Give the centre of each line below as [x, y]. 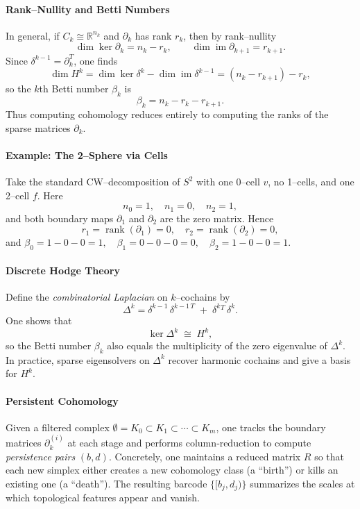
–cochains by [203, 296]
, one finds [96, 60]
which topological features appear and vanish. [103, 498]
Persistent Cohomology [62, 400]
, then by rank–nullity [230, 35]
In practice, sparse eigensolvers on [78, 359]
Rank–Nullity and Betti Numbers [88, 9]
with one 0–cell [228, 182]
